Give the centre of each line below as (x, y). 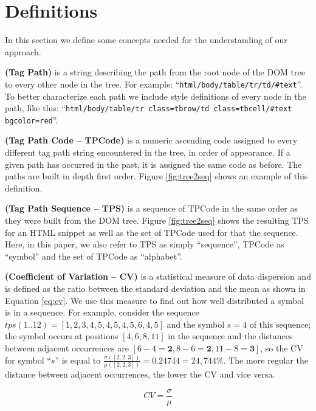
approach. (23, 51)
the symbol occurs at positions (62, 336)
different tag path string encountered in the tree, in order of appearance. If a (148, 152)
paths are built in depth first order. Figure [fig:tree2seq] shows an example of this (156, 176)
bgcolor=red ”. (32, 119)
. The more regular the (266, 360)
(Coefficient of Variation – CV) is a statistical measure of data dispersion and (158, 276)
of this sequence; (280, 324)
